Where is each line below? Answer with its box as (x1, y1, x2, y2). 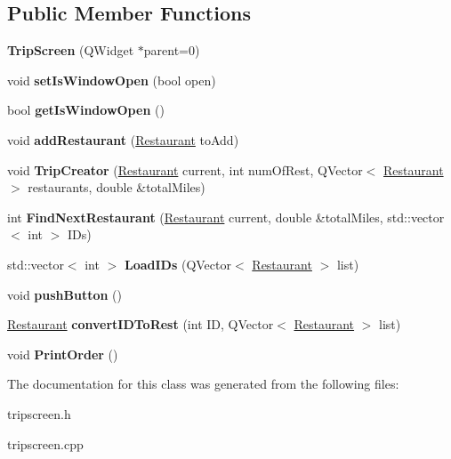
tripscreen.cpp (7, 434, 84, 453)
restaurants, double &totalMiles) (28, 178, 205, 197)
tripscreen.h (7, 404, 71, 423)
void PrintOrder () (7, 344, 118, 363)
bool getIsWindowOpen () (7, 101, 165, 119)
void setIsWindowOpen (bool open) (7, 70, 216, 89)
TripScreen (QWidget (7, 41, 134, 60)
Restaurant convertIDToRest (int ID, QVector (7, 315, 274, 334)
